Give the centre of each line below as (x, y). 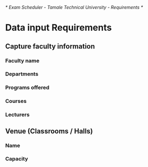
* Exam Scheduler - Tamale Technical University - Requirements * (74, 7)
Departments (22, 74)
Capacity (17, 159)
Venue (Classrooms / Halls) (49, 131)
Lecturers (17, 115)
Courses (16, 101)
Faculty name (22, 61)
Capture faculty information (50, 46)
